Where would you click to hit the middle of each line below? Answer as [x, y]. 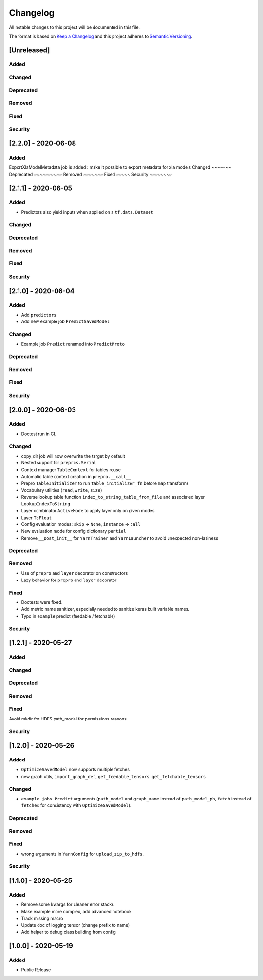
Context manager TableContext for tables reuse [71, 470]
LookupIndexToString [46, 504]
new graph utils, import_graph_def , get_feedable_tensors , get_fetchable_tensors [113, 776]
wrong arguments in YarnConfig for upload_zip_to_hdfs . [82, 854]
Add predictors [39, 315]
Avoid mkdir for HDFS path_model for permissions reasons [68, 719]
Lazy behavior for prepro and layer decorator [69, 580]
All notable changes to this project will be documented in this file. [75, 27]
